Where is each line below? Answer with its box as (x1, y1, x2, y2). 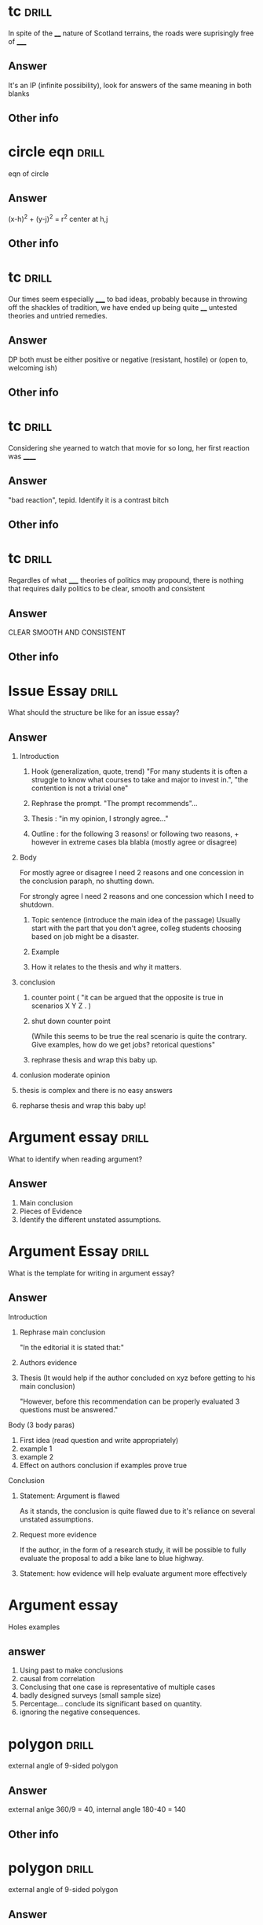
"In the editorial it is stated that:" (19, 1342, 124, 1352)
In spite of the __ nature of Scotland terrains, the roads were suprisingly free (8, 28, 254, 38)
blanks (8, 89, 30, 98)
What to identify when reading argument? (8, 1154, 143, 1164)
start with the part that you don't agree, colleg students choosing (31, 923, 242, 933)
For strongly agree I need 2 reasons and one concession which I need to (19, 892, 254, 901)
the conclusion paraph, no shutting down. (19, 876, 155, 886)
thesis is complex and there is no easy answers (19, 1086, 173, 1095)
